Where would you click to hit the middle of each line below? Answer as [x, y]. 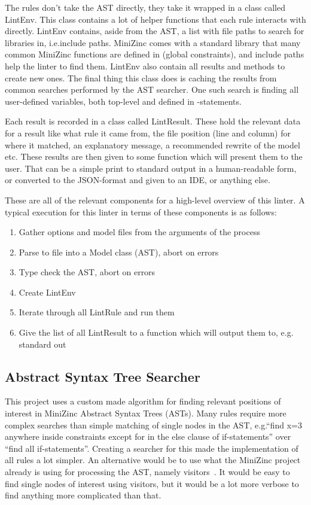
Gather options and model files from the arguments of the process [139, 232]
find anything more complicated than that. [83, 495]
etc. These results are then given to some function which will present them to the [154, 156]
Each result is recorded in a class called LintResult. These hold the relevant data [153, 121]
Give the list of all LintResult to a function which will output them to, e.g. [156, 332]
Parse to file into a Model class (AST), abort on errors [119, 252]
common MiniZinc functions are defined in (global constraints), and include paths [155, 54]
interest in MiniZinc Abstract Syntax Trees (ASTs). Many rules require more [146, 413]
